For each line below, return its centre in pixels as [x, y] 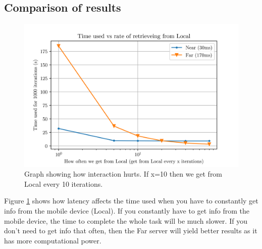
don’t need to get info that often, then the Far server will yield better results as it [131, 231]
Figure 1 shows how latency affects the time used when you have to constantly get [131, 201]
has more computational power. [53, 240]
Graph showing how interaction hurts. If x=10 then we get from [123, 174]
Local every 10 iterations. [64, 183]
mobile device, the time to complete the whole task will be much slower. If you [126, 220]
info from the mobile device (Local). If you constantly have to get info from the [127, 210]
